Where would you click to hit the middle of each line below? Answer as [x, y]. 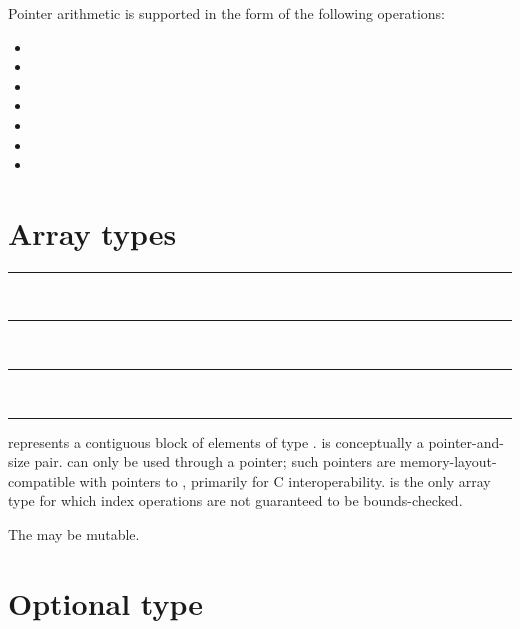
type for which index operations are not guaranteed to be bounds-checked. [235, 500]
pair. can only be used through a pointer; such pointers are [215, 461]
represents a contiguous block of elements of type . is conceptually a [216, 441]
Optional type [105, 602]
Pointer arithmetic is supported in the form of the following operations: [226, 13]
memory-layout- [448, 461]
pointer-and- [466, 441]
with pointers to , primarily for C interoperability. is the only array [285, 480]
